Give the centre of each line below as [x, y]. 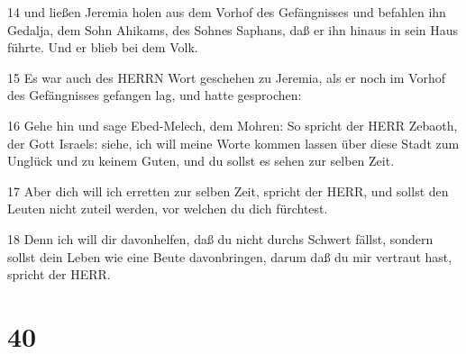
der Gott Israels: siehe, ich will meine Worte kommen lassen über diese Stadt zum [233, 143]
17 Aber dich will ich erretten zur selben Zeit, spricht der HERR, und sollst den [228, 191]
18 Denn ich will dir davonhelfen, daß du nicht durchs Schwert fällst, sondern [220, 238]
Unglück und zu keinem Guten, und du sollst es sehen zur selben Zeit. [201, 161]
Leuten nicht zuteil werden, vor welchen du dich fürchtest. [168, 209]
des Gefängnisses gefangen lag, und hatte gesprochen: [155, 95]
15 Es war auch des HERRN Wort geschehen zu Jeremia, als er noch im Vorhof [226, 77]
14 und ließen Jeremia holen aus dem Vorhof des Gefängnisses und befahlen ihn [227, 12]
